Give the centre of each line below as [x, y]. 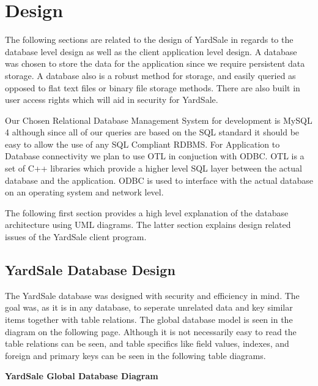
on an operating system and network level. [84, 192]
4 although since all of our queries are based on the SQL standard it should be [152, 132]
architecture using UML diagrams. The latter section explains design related [148, 225]
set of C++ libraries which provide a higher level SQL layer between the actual [153, 168]
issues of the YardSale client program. [76, 237]
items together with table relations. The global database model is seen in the [149, 320]
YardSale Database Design [90, 270]
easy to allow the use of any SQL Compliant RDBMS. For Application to [142, 144]
